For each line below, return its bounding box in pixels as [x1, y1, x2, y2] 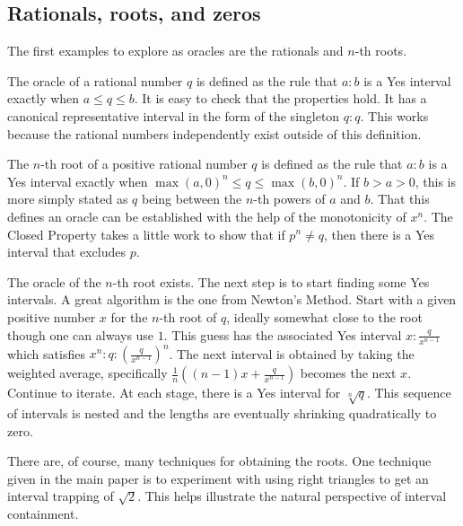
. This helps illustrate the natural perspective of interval [137, 487, 447, 505]
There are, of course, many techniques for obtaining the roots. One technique [7, 451, 432, 470]
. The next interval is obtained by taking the [169, 344, 415, 363]
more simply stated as [7, 189, 128, 208]
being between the [141, 189, 242, 208]
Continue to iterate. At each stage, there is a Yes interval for [7, 383, 341, 402]
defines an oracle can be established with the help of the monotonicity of [7, 206, 406, 225]
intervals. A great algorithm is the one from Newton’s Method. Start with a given [7, 290, 457, 309]
